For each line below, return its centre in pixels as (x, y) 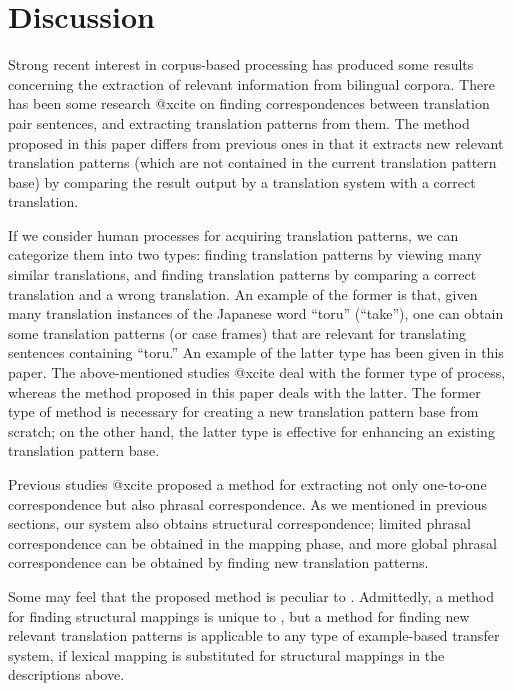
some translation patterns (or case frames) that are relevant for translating (237, 332)
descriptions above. (66, 674)
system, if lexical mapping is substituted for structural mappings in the (226, 654)
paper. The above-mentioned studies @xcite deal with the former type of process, (257, 372)
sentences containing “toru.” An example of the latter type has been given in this (256, 352)
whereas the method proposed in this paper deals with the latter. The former (244, 391)
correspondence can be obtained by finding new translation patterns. (218, 562)
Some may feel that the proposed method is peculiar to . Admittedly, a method (251, 595)
